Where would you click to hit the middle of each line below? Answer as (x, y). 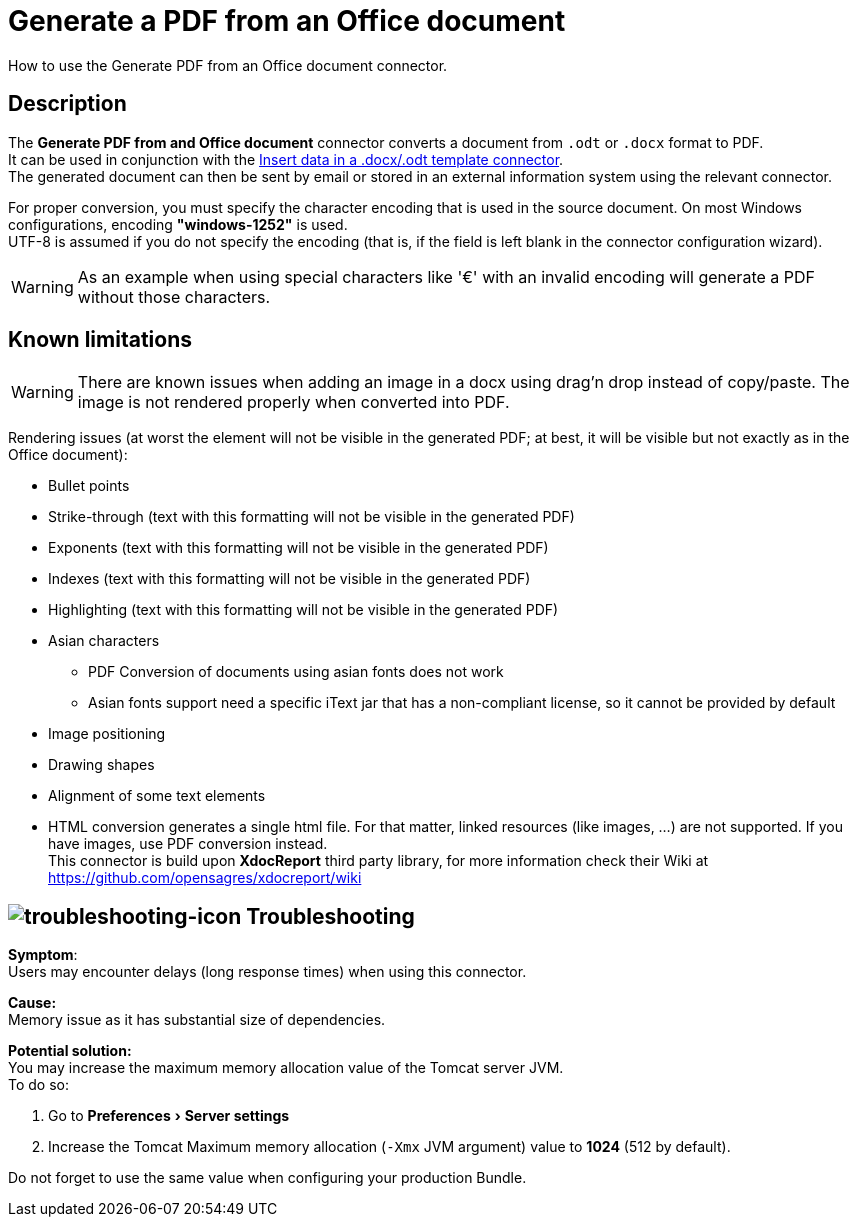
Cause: (32, 1003)
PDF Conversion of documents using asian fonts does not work (296, 672)
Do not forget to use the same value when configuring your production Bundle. (267, 1178)
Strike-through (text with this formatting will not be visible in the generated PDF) (311, 517)
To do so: (38, 1085)
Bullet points (89, 486)
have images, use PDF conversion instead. (188, 844)
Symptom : (43, 955)
